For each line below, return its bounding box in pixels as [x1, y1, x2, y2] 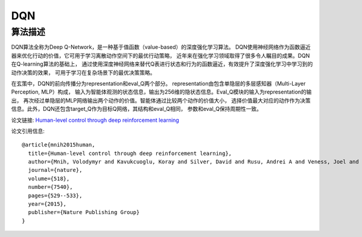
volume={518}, [28, 175, 70, 182]
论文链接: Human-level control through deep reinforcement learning [11, 116, 179, 124]
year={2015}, [28, 201, 67, 207]
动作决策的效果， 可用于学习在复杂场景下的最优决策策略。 [11, 69, 156, 76]
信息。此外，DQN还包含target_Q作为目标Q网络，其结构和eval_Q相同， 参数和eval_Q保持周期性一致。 [11, 106, 262, 113]
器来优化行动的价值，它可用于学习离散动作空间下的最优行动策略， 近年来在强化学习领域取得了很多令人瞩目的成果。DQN [11, 52, 310, 59]
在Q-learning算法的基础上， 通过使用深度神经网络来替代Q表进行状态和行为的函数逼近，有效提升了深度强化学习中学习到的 [11, 60, 313, 68]
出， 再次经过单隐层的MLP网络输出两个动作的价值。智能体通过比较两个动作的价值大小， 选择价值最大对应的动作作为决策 [11, 96, 311, 104]
